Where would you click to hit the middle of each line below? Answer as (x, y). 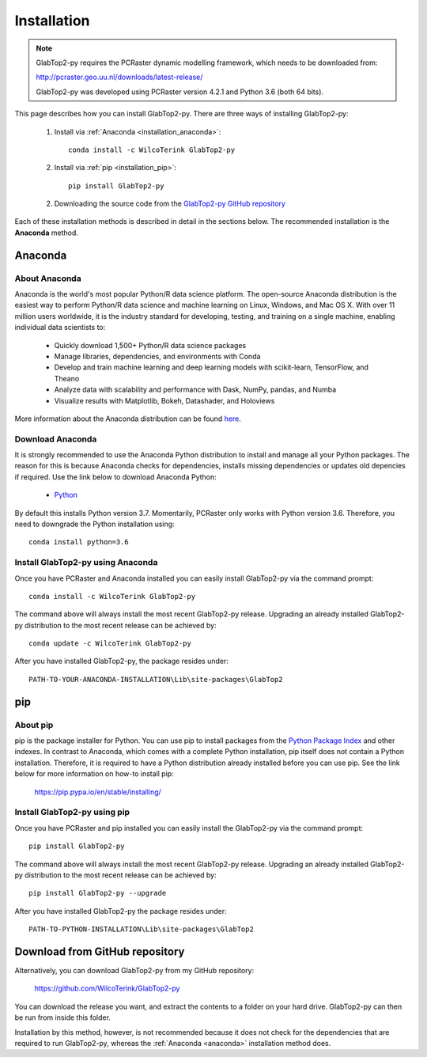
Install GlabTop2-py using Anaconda (86, 563)
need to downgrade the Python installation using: (94, 524)
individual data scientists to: (60, 328)
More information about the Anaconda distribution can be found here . (128, 419)
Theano (67, 378)
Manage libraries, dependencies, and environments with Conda (157, 356)
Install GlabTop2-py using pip (72, 813)
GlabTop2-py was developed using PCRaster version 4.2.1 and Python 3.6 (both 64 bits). (180, 92)
